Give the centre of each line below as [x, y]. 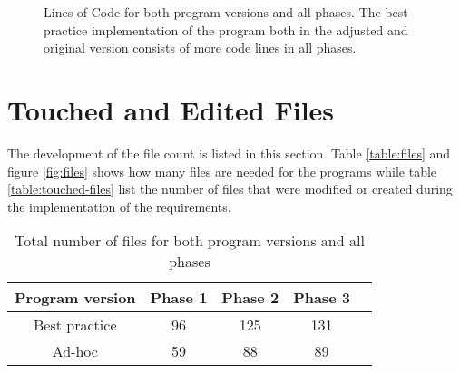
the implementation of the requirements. [119, 206]
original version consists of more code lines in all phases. [200, 48]
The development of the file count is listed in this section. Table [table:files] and [229, 153]
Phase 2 [250, 298]
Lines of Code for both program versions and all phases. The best [226, 12]
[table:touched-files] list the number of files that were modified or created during [230, 189]
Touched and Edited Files [171, 109]
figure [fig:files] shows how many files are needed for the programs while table [222, 171]
